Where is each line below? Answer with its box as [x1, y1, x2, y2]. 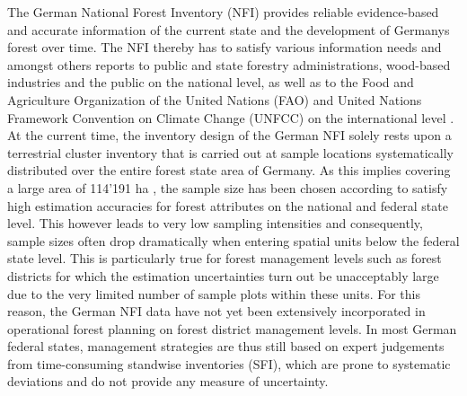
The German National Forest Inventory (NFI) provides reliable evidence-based [7, 3, 439, 21]
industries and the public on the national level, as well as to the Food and [7, 73, 414, 92]
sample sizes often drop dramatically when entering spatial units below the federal [7, 231, 460, 250]
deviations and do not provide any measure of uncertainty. [7, 372, 329, 391]
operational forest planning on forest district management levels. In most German [7, 319, 457, 338]
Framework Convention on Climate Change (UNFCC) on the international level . [7, 108, 454, 127]
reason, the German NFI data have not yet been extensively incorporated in [7, 302, 426, 321]
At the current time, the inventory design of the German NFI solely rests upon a [7, 126, 452, 145]
